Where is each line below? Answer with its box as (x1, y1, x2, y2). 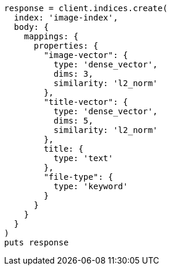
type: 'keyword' (53, 182, 128, 191)
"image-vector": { (43, 50, 128, 60)
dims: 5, (53, 116, 93, 125)
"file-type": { (43, 172, 113, 182)
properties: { (33, 41, 99, 50)
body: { (14, 22, 49, 32)
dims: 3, (53, 69, 93, 78)
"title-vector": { (43, 97, 128, 107)
